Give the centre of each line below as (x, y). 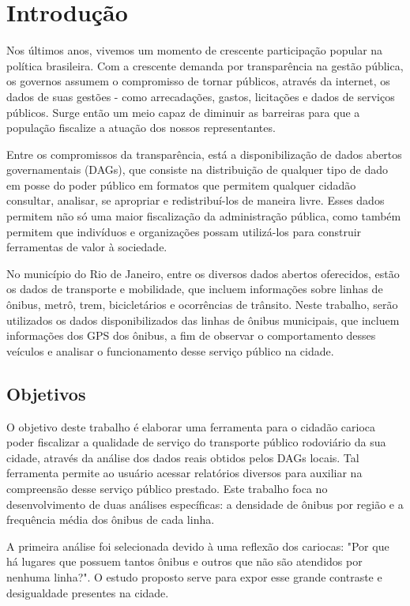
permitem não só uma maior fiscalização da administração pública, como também (204, 216)
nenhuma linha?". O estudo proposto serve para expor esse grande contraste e (194, 576)
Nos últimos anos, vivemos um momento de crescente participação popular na (195, 50)
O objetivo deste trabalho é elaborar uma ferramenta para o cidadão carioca (191, 426)
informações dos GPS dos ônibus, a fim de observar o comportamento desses (191, 335)
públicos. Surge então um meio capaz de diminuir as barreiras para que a (183, 112)
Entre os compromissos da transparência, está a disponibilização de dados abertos (204, 154)
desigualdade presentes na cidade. (88, 592)
